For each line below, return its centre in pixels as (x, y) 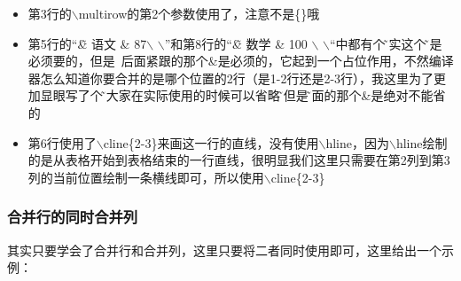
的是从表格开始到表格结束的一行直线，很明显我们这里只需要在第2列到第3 (239, 160)
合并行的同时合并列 (73, 217)
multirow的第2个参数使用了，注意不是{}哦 (199, 13)
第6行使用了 (62, 142)
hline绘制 (422, 142)
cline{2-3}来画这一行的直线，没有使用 (211, 142)
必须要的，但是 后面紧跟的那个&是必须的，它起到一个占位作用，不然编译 (241, 61)
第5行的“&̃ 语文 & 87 (87, 43)
